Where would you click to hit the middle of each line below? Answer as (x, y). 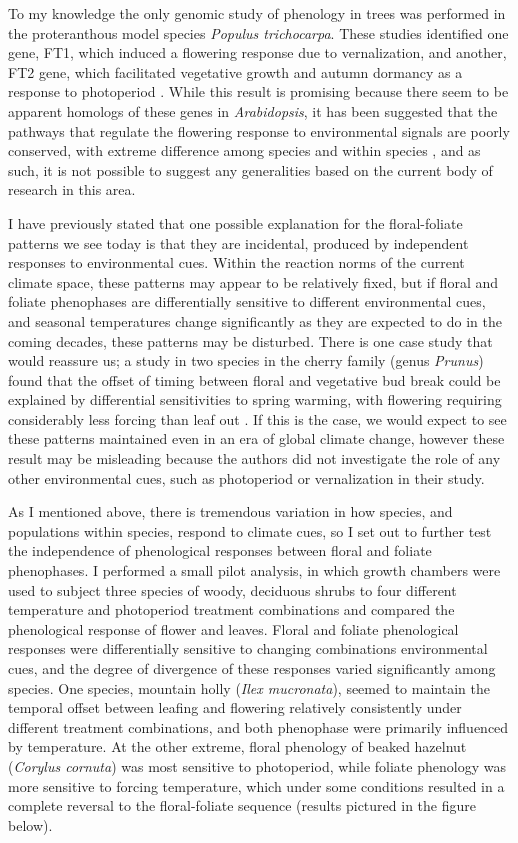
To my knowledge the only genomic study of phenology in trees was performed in (257, 13)
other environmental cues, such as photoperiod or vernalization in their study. (246, 477)
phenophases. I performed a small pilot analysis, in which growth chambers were (254, 570)
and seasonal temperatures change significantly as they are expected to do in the (255, 320)
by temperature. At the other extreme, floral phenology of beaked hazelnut (237, 746)
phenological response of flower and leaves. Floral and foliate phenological (233, 628)
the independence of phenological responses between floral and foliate (220, 550)
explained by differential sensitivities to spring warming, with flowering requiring (255, 399)
